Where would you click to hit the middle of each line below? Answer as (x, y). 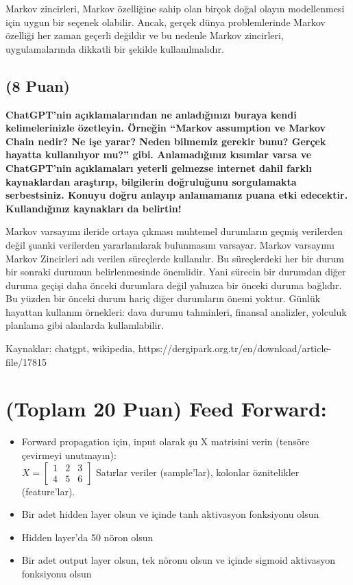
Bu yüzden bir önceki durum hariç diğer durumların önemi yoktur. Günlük (163, 298)
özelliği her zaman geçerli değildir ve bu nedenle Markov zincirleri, (145, 35)
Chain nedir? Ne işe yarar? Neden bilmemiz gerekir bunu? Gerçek (166, 141)
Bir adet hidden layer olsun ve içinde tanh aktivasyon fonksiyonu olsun (170, 514)
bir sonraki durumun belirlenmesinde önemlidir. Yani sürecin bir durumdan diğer (176, 272)
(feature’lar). (48, 491)
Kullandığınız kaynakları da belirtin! (94, 208)
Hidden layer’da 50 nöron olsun (87, 537)
